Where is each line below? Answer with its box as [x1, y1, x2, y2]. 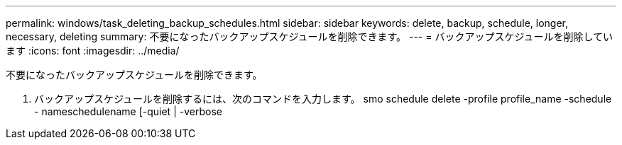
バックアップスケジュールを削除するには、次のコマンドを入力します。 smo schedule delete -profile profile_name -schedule [34, 93, 612, 105]
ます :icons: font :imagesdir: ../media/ [6, 45, 180, 57]
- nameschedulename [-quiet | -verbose [34, 105, 222, 117]
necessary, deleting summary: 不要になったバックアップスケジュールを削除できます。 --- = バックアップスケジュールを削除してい [6, 30, 613, 42]
